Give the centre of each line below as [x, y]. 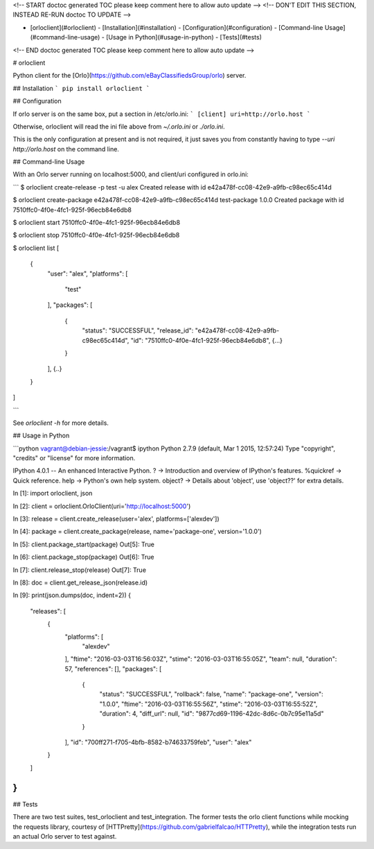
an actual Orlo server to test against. [65, 836]
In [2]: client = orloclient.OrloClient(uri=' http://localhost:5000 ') [102, 506]
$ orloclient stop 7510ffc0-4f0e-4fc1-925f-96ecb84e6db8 [96, 235]
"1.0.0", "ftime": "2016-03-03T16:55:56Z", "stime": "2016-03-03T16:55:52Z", [208, 704]
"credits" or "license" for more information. [74, 458]
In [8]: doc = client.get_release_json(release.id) [80, 582]
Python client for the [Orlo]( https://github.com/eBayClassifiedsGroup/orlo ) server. [130, 76]
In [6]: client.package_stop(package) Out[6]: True [83, 557]
